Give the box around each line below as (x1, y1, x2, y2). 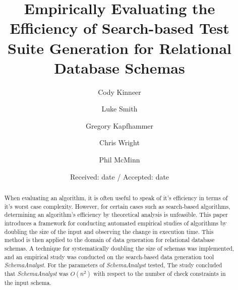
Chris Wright (99, 137, 140, 148)
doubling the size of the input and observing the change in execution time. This (4, 227, 214, 236)
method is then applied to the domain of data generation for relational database (4, 236, 215, 244)
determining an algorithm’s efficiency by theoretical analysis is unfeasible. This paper (4, 210, 228, 219)
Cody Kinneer (98, 86, 141, 97)
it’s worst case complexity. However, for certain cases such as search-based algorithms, (4, 202, 230, 210)
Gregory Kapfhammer (85, 120, 153, 131)
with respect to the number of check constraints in (93, 269, 226, 277)
